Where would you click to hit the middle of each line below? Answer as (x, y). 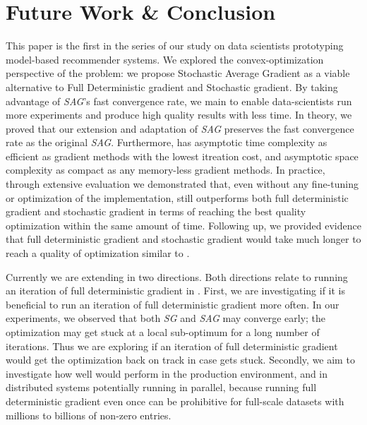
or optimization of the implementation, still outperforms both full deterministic (177, 197)
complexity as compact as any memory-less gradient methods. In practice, (166, 170)
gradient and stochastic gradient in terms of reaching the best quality (156, 211)
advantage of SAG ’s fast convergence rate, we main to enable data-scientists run (179, 101)
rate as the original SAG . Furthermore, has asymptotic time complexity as (167, 142)
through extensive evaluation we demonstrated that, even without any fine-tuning (182, 184)
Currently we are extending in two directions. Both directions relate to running (177, 276)
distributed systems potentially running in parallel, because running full (161, 387)
